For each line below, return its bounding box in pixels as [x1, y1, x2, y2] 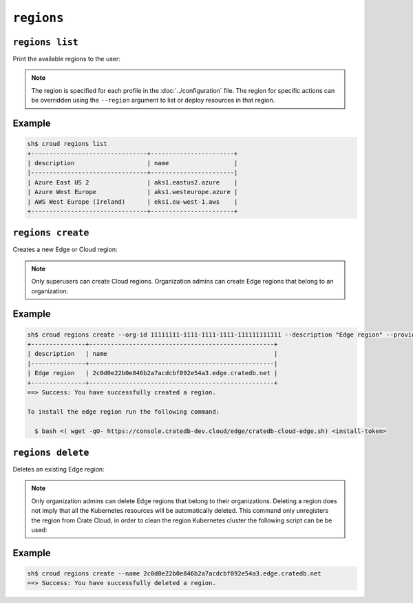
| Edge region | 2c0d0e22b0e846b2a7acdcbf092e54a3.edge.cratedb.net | [27, 369, 278, 377]
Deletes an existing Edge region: [12, 465, 105, 474]
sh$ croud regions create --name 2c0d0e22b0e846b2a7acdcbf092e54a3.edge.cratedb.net [27, 570, 321, 578]
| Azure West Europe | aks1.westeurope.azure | [27, 188, 238, 196]
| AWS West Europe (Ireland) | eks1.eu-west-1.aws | [27, 198, 238, 206]
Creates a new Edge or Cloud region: [12, 245, 118, 254]
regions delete [12, 447, 89, 458]
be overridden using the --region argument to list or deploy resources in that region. [31, 96, 275, 105]
